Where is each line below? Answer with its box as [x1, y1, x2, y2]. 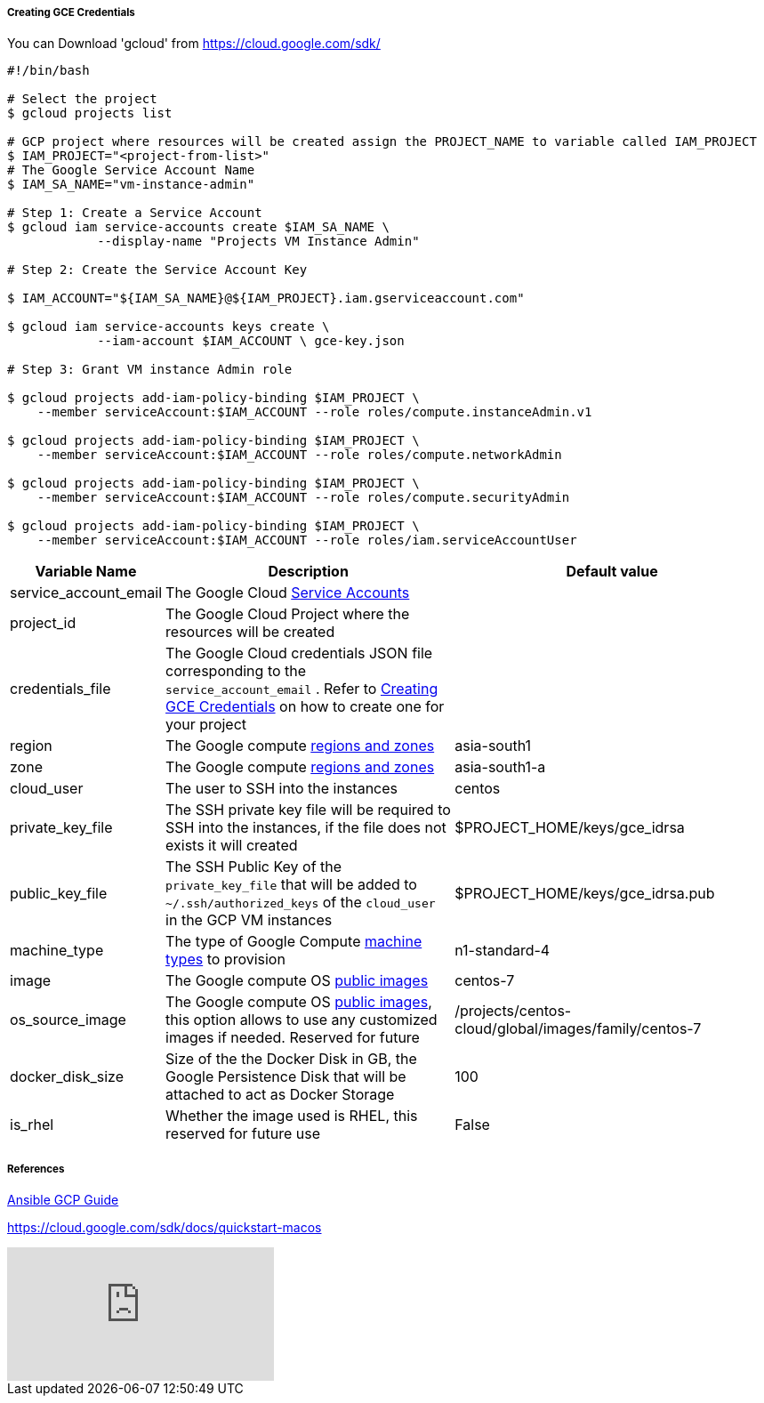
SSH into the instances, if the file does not [165, 818, 446, 837]
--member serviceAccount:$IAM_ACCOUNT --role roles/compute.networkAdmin [36, 448, 562, 463]
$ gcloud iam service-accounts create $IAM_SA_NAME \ [7, 220, 390, 235]
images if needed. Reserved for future [165, 1028, 420, 1047]
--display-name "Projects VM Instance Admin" [97, 234, 420, 249]
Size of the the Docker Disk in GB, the [165, 1050, 417, 1068]
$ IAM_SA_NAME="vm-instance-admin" [7, 177, 255, 192]
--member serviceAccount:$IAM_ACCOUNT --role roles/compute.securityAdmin [36, 490, 570, 505]
